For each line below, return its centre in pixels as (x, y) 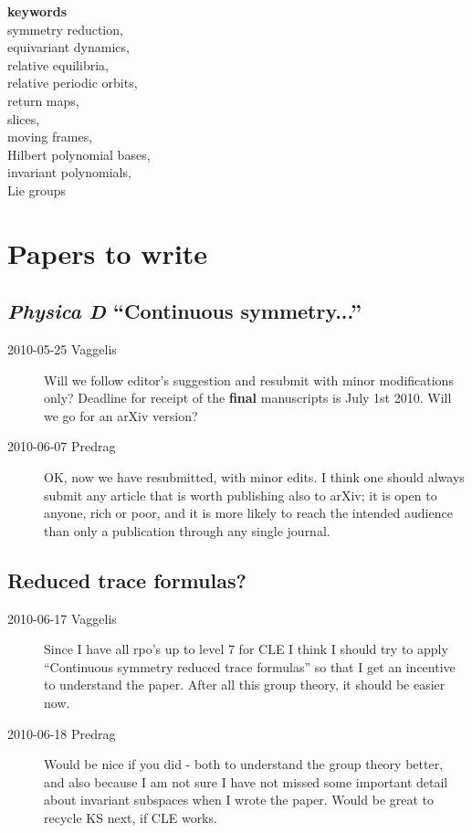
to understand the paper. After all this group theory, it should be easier (245, 685)
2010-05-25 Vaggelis (62, 349)
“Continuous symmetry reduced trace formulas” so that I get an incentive (250, 666)
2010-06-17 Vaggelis (62, 618)
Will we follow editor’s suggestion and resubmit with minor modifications (249, 380)
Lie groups (37, 190)
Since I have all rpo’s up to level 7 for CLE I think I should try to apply (246, 649)
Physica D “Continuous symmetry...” (184, 311)
